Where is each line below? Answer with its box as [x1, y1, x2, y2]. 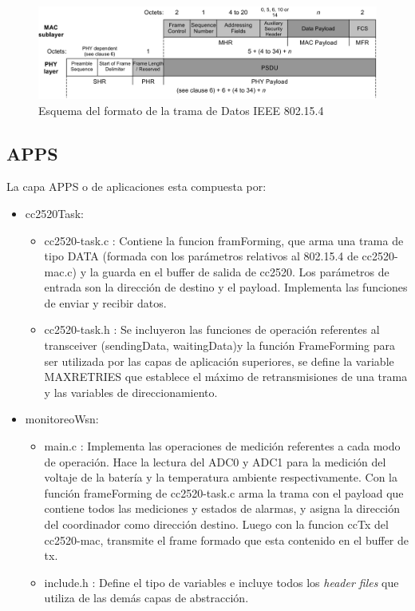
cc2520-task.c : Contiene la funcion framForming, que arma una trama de [44, 232, 404, 248]
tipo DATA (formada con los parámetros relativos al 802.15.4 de [44, 248, 358, 264]
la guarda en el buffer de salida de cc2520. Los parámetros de [89, 263, 389, 280]
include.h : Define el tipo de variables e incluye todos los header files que [44, 573, 399, 590]
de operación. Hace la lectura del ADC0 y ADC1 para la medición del [44, 453, 386, 470]
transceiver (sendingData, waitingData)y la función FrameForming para [44, 337, 396, 354]
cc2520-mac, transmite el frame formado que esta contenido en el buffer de [44, 531, 409, 548]
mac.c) [44, 263, 77, 280]
